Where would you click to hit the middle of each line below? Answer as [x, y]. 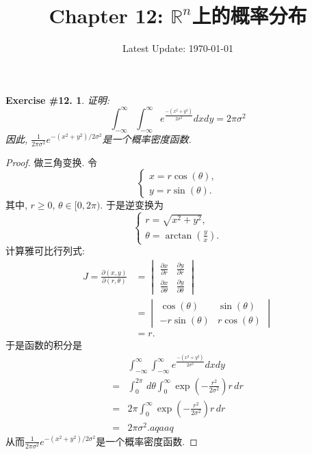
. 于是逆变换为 [132, 205]
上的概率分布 [249, 15]
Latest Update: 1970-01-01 [178, 48]
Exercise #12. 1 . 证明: [58, 99]
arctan [179, 236]
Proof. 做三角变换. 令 [52, 162]
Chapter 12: [106, 15]
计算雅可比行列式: [45, 251]
